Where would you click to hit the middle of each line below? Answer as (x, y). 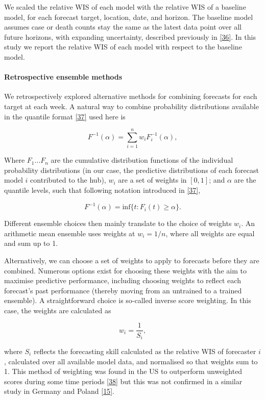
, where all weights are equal (210, 233)
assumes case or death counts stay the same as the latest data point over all (123, 27)
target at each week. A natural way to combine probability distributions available (131, 106)
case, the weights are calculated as (58, 310)
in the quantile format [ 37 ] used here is (65, 116)
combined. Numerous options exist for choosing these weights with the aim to (125, 270)
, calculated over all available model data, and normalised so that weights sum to (131, 361)
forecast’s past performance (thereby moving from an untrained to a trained (123, 290)
